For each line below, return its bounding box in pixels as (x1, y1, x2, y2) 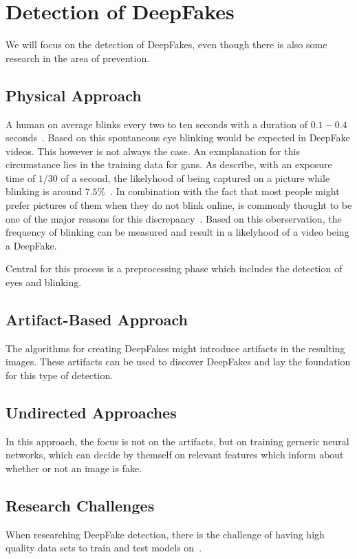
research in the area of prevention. (6, 50, 150, 65)
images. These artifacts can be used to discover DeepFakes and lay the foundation (6, 354, 351, 369)
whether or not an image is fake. (6, 461, 142, 476)
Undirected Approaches (6, 402, 177, 423)
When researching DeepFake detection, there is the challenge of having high (6, 527, 325, 541)
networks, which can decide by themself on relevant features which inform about (6, 447, 344, 462)
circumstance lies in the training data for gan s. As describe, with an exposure (6, 157, 332, 172)
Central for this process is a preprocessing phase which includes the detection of (6, 261, 343, 276)
